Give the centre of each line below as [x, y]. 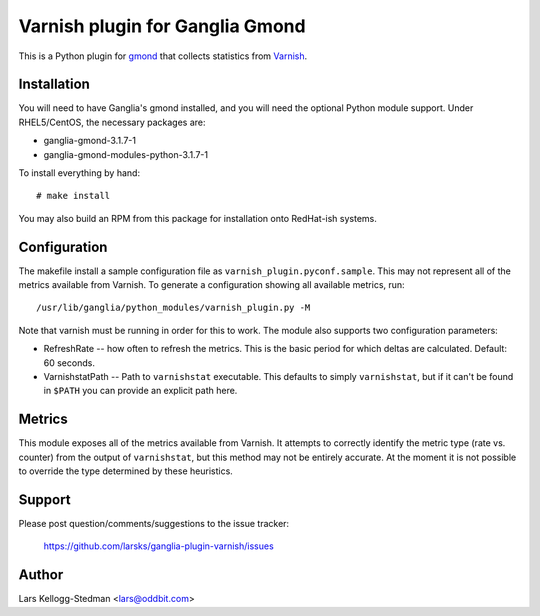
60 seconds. [69, 362]
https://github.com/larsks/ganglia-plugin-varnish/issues [158, 546]
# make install [73, 196]
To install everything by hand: [79, 173]
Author [41, 575]
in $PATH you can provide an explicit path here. [140, 391]
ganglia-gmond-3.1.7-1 [90, 141]
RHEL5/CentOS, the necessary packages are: [112, 122]
